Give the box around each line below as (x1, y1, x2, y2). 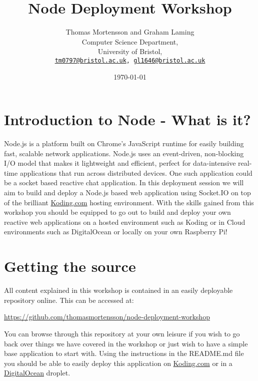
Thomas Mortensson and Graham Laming (65, 27, 194, 37)
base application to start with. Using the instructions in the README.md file (4, 348, 244, 358)
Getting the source (4, 256, 136, 276)
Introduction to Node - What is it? (4, 109, 251, 130)
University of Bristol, (97, 46, 162, 57)
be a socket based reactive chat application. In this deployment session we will (4, 177, 244, 188)
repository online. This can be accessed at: (4, 294, 134, 305)
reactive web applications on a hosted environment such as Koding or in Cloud (4, 216, 245, 227)
